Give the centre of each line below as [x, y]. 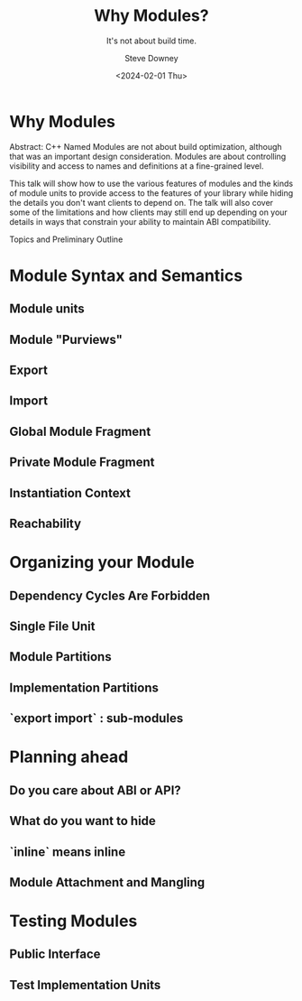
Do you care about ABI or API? [96, 790]
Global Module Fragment [80, 431]
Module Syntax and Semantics [126, 275]
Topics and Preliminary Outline [66, 239]
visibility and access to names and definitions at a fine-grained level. [137, 166]
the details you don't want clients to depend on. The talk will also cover [141, 202]
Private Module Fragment [82, 463]
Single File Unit [52, 626]
